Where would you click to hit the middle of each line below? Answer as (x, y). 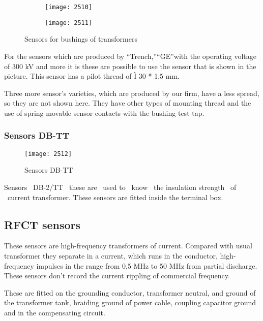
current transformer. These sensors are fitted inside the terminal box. (115, 197)
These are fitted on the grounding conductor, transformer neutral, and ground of (130, 292)
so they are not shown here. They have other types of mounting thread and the (128, 103)
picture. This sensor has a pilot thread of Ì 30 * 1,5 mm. (92, 76)
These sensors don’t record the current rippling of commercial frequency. (117, 276)
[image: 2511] (69, 23)
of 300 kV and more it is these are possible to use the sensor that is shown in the (130, 66)
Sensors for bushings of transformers (81, 39)
